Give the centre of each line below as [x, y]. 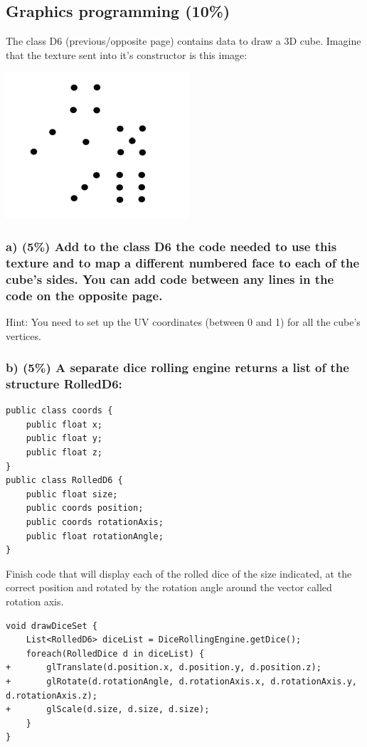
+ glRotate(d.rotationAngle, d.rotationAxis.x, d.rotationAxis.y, [181, 681]
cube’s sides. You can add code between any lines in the [170, 279]
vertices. [23, 335]
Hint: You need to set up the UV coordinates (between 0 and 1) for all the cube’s [183, 321]
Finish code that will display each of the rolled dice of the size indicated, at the [179, 573]
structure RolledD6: [64, 383]
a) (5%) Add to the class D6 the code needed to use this [171, 246]
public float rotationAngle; [95, 536]
